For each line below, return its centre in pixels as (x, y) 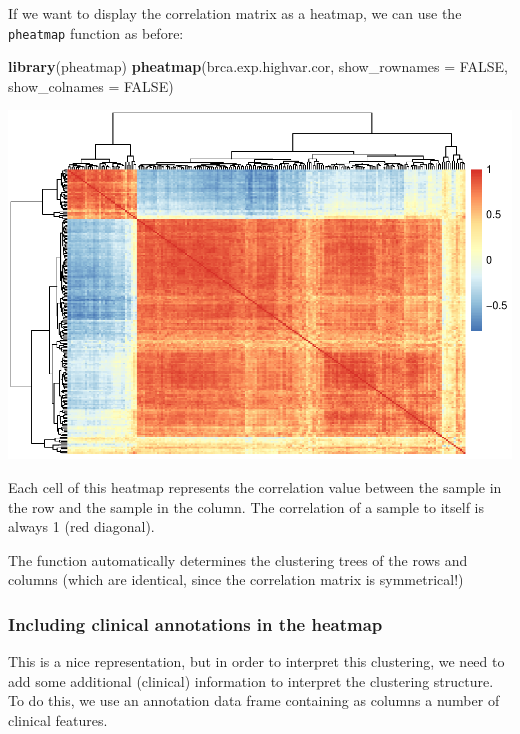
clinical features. (58, 719)
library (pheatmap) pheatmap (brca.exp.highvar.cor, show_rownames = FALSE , (258, 66)
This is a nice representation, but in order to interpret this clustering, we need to (256, 661)
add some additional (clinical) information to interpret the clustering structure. (251, 680)
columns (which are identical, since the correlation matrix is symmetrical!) (236, 579)
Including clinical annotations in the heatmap (195, 623)
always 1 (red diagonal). (81, 526)
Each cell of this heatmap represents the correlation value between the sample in (255, 486)
